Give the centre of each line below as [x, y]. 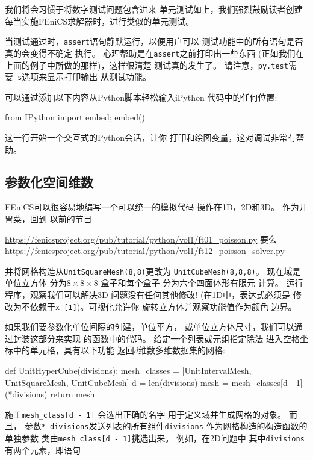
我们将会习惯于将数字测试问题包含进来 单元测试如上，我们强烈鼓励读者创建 [154, 9]
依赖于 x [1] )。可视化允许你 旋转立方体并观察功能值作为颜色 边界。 [163, 306]
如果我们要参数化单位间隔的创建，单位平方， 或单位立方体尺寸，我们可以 [150, 327]
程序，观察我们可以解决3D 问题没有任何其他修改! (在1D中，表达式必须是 [148, 295]
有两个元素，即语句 [43, 449]
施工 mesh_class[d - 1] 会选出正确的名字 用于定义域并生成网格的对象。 [146, 414]
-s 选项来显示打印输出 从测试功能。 [82, 77]
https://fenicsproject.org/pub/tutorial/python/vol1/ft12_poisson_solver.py [145, 251]
